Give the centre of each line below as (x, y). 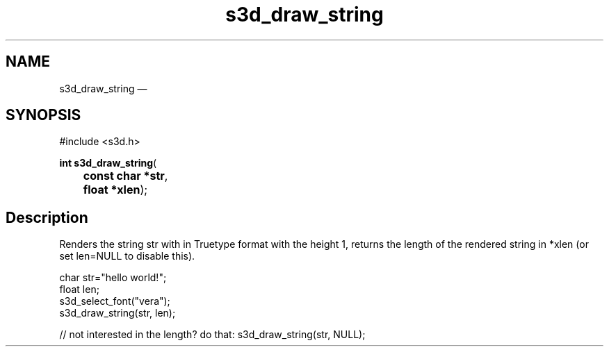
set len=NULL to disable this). (127, 256)
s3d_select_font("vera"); (115, 301)
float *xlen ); (115, 190)
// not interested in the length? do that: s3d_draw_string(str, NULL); (212, 335)
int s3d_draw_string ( (108, 163)
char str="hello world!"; (113, 278)
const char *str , (125, 176)
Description (47, 217)
